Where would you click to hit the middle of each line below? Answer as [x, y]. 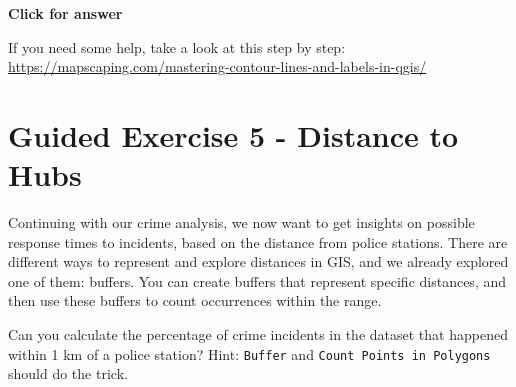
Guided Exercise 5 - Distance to [233, 134]
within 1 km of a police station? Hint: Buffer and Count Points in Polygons [249, 353]
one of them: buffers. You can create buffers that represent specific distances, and [257, 280]
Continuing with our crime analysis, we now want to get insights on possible [241, 222]
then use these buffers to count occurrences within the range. [195, 300]
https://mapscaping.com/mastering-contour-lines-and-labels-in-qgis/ [217, 66]
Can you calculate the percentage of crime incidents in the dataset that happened [258, 334]
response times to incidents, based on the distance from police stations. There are [258, 241]
